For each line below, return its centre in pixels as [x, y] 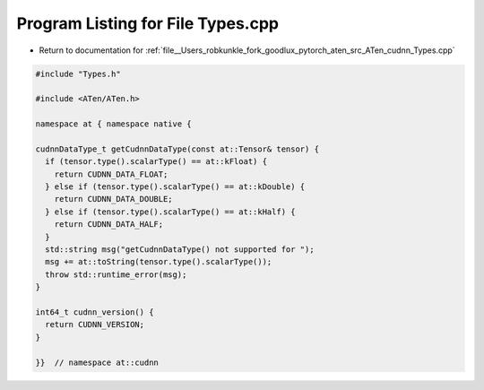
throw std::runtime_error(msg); [116, 274]
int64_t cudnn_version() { [95, 312]
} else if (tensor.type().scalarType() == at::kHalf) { [170, 212]
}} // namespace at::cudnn [97, 362]
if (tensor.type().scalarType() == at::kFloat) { [156, 162]
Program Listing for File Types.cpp [148, 23]
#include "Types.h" [78, 74]
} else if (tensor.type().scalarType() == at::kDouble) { [175, 187]
